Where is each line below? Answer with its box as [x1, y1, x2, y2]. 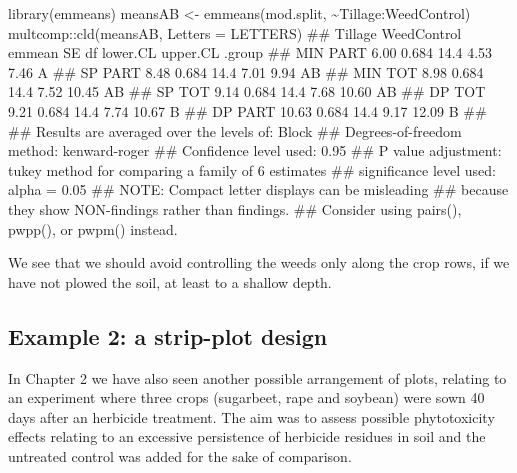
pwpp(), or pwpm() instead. [8, 218, 178, 239]
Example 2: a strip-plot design [8, 320, 328, 351]
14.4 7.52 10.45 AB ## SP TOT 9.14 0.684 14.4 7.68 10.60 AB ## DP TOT [8, 81, 486, 102]
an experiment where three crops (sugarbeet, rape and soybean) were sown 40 [8, 387, 485, 408]
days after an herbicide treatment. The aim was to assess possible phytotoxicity [8, 406, 495, 427]
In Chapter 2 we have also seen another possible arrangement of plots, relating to [8, 367, 507, 388]
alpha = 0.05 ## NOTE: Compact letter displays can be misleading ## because [8, 179, 509, 200]
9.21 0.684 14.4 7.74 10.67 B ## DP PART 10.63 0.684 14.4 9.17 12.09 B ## [8, 100, 487, 121]
